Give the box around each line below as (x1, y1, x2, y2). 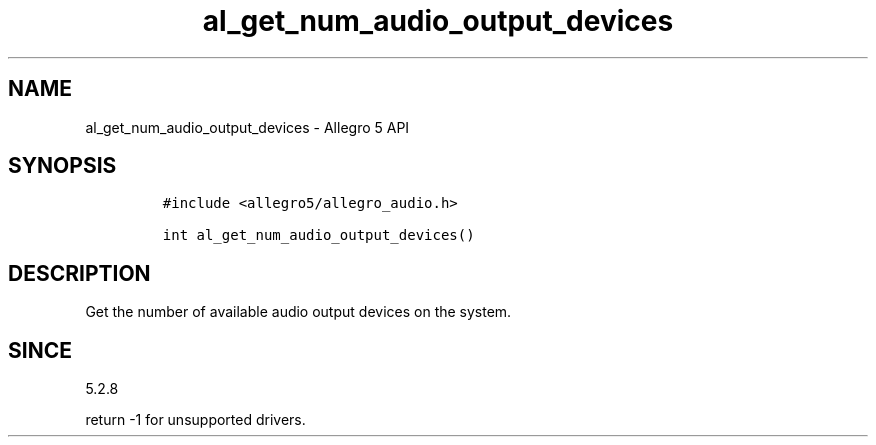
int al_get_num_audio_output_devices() (162, 227, 475, 244)
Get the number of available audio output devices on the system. (85, 303, 512, 321)
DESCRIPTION (8, 260, 151, 286)
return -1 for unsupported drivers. (85, 411, 306, 429)
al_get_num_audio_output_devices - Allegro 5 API (85, 118, 410, 136)
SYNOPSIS (8, 153, 117, 179)
